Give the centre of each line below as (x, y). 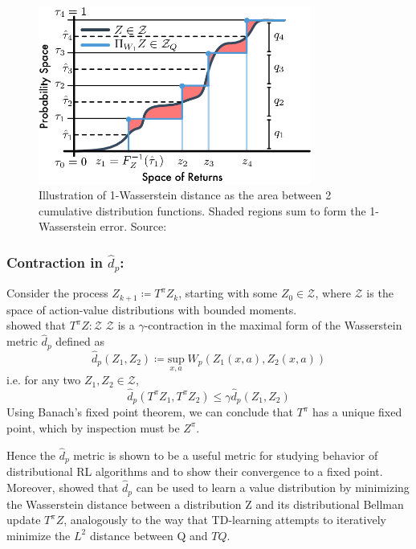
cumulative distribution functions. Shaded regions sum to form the (202, 210)
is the (380, 293)
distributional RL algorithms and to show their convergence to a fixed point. (195, 471)
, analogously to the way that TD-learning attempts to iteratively (225, 520)
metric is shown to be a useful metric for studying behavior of (226, 455)
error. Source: (133, 226)
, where (333, 293)
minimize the (39, 535)
